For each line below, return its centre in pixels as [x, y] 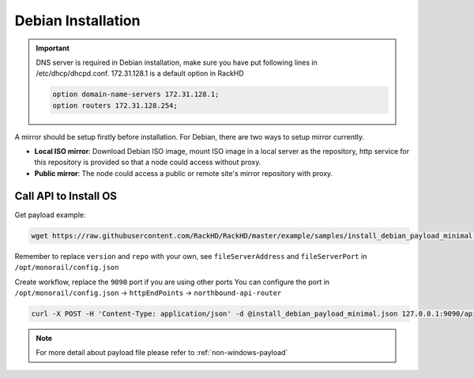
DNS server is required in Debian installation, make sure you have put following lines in [177, 62]
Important [53, 48]
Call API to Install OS [66, 196]
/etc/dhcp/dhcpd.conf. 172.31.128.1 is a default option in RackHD [140, 73]
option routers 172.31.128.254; [115, 105]
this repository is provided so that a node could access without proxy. [148, 163]
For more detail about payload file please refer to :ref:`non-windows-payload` [162, 353]
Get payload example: [50, 215]
